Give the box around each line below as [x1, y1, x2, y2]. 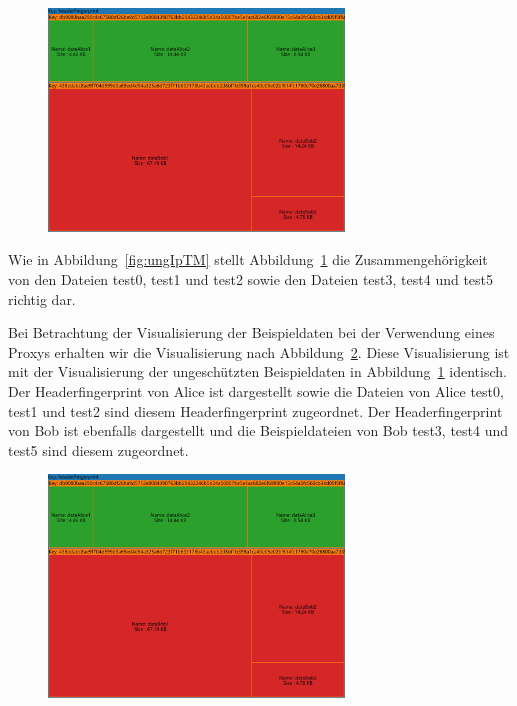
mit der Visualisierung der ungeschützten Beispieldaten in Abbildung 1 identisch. [8, 361, 507, 382]
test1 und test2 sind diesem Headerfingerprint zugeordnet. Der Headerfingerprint [8, 400, 503, 421]
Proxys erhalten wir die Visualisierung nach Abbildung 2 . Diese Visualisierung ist [8, 341, 510, 362]
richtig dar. [8, 288, 76, 309]
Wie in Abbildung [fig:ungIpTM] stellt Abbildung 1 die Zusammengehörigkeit [8, 249, 488, 270]
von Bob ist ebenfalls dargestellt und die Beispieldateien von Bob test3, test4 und [8, 420, 509, 441]
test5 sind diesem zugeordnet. [8, 439, 189, 460]
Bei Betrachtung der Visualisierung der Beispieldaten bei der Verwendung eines [8, 322, 495, 343]
